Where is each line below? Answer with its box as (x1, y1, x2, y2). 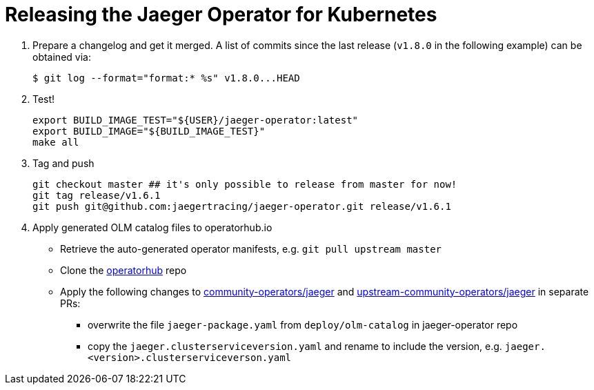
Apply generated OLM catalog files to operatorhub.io (32, 221, 273, 233)
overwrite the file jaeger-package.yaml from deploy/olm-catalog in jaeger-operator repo (88, 318, 518, 331)
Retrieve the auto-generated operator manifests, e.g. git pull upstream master (60, 242, 442, 255)
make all (32, 136, 79, 148)
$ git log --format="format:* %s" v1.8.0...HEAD (32, 72, 300, 84)
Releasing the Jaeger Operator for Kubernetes (5, 3, 437, 26)
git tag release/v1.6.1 (32, 189, 161, 201)
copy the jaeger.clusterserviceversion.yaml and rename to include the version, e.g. (88, 340, 502, 352)
